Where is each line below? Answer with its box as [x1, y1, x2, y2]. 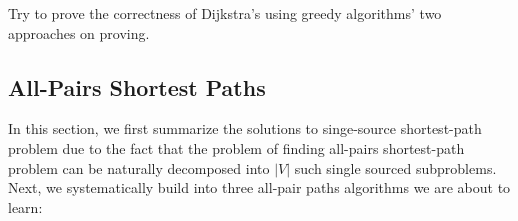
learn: [8, 196, 43, 217]
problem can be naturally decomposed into [8, 157, 270, 178]
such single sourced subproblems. [294, 157, 497, 178]
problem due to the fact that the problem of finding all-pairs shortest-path [8, 137, 465, 158]
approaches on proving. [8, 22, 150, 43]
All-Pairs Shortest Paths [8, 71, 266, 102]
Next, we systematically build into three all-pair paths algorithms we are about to [8, 177, 511, 198]
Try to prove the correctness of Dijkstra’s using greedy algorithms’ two [8, 3, 442, 23]
